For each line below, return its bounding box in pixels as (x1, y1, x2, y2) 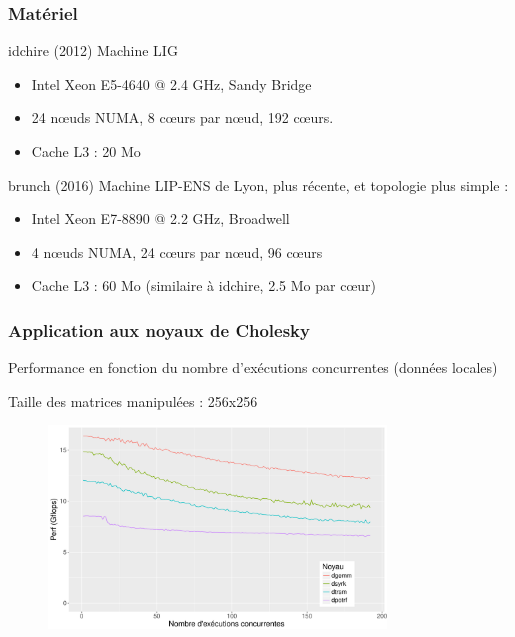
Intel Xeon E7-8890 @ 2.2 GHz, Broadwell (31, 208, 290, 229)
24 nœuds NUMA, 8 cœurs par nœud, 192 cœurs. (31, 107, 334, 128)
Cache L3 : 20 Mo (31, 141, 141, 161)
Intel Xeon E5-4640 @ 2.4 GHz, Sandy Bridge (31, 73, 312, 94)
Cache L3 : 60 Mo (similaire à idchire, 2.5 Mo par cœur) (31, 275, 376, 296)
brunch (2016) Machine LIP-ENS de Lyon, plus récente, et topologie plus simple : (8, 174, 509, 195)
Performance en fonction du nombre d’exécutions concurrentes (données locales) (8, 357, 498, 378)
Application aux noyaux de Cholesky (8, 317, 310, 342)
